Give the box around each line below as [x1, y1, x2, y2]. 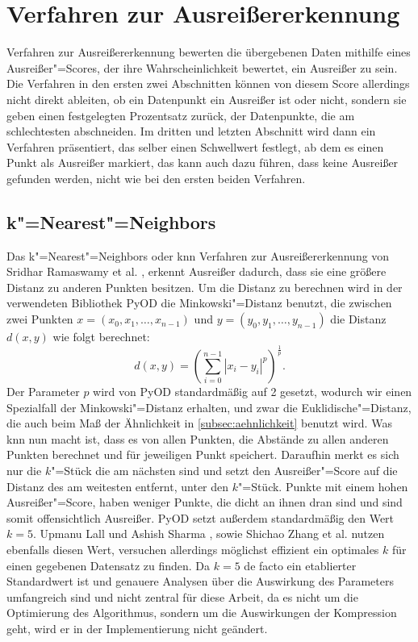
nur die [6, 461, 42, 478]
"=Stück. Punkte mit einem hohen [238, 477, 408, 494]
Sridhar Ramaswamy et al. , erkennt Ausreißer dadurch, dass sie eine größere [6, 263, 387, 280]
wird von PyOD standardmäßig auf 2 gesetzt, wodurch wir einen [93, 383, 412, 399]
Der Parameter [6, 383, 80, 399]
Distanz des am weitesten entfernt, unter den [6, 477, 229, 494]
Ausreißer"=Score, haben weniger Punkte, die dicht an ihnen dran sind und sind [6, 494, 403, 511]
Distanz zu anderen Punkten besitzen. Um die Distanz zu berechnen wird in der [6, 278, 403, 295]
